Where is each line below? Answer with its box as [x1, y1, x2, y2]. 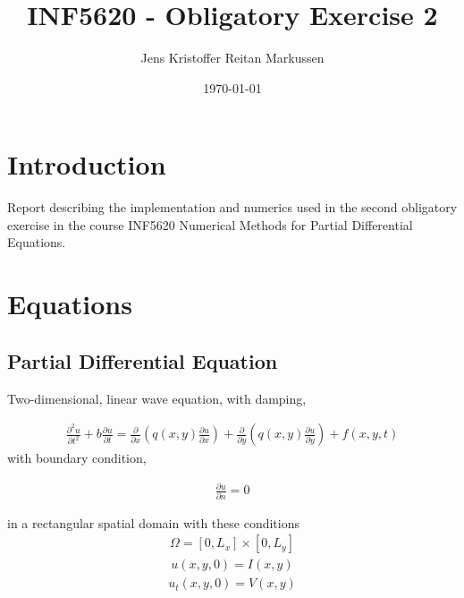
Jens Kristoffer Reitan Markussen [140, 48, 325, 67]
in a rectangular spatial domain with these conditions [7, 513, 299, 532]
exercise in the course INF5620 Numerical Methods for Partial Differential [7, 215, 413, 234]
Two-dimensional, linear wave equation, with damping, [7, 389, 307, 407]
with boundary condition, [7, 448, 147, 467]
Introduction [7, 146, 166, 183]
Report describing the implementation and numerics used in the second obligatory [7, 198, 458, 217]
